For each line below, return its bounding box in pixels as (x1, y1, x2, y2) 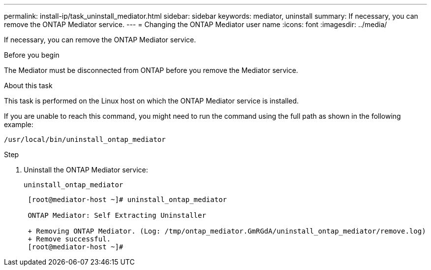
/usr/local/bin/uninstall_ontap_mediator (4, 135, 166, 143)
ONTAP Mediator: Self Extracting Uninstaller (28, 211, 206, 219)
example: (4, 120, 33, 129)
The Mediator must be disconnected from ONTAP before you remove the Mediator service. (4, 66, 298, 74)
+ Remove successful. (28, 235, 111, 243)
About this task (4, 81, 53, 90)
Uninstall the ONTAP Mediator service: (24, 166, 148, 174)
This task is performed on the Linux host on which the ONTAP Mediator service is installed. (4, 97, 299, 105)
